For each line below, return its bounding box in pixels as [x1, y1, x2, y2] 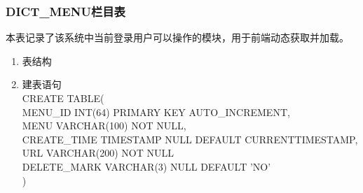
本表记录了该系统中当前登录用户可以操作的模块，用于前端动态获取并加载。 [6, 30, 349, 45]
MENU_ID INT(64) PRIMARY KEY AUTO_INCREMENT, [22, 104, 290, 119]
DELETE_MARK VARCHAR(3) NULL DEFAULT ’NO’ [22, 159, 271, 173]
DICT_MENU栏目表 [6, 2, 125, 20]
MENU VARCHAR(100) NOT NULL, [22, 118, 186, 133]
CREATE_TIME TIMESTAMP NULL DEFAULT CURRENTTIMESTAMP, [22, 131, 358, 146]
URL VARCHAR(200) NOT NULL [22, 145, 174, 160]
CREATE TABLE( [22, 91, 104, 105]
